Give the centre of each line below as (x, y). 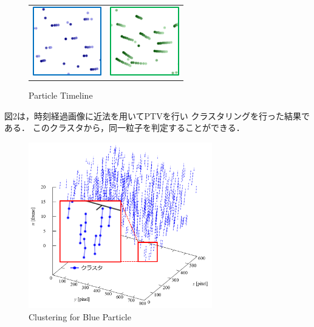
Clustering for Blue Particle (80, 316)
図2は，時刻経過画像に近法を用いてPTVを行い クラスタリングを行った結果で (157, 115)
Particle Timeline (61, 95)
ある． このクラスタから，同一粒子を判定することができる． (125, 128)
